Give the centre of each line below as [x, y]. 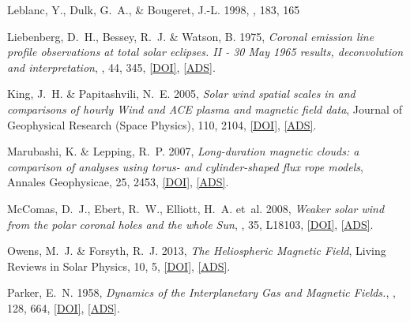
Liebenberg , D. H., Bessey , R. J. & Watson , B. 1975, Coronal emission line [191, 36]
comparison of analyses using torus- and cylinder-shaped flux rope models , [185, 166]
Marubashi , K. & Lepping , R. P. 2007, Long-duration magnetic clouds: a [183, 151]
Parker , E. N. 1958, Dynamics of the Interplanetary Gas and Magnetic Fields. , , [201, 292]
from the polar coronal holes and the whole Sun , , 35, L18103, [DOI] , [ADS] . [190, 224]
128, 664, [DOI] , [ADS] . [64, 307]
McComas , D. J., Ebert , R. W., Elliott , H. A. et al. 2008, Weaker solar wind [196, 208]
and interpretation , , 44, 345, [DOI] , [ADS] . [111, 67]
